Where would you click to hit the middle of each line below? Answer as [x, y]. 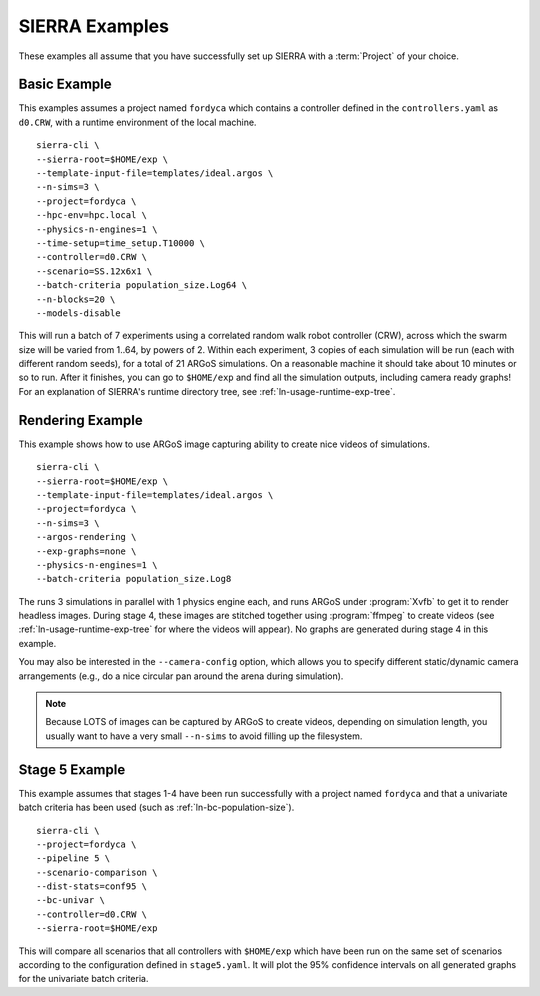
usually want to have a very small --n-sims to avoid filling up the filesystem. [204, 736]
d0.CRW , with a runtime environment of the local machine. [137, 122]
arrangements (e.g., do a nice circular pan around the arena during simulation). [181, 676]
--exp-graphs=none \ [86, 551]
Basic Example [65, 84]
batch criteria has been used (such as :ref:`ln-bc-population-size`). [156, 807]
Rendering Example [81, 420]
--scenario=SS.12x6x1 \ [94, 271]
